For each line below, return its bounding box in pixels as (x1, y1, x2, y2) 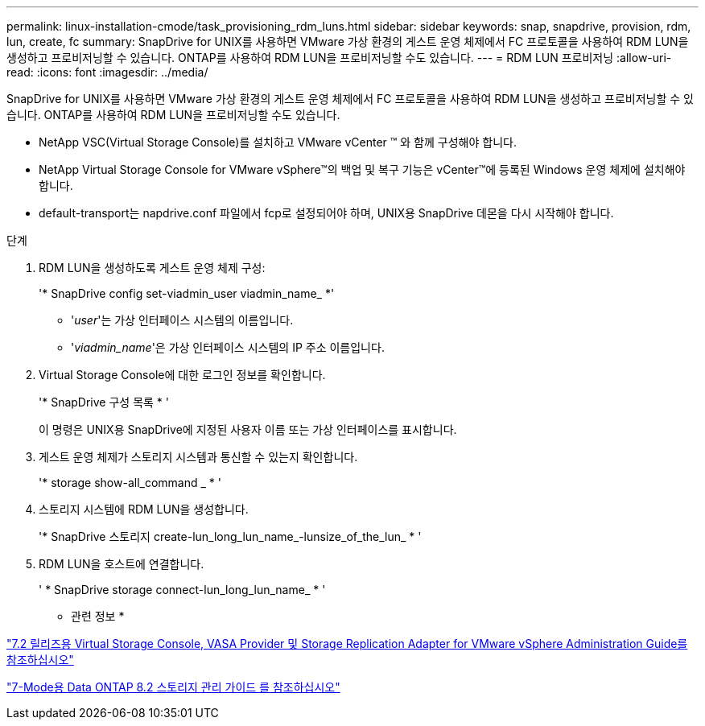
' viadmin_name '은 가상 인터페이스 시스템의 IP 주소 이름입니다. (71, 340, 385, 354)
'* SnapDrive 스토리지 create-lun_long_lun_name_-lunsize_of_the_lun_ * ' (39, 530, 422, 543)
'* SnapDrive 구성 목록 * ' (39, 395, 169, 409)
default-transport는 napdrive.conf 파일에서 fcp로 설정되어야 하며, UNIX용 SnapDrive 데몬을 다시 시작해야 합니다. (39, 206, 614, 220)
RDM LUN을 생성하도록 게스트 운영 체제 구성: (39, 261, 266, 274)
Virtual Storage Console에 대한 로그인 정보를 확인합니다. (39, 368, 326, 382)
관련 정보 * (71, 609, 125, 623)
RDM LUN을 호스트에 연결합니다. (39, 557, 204, 571)
